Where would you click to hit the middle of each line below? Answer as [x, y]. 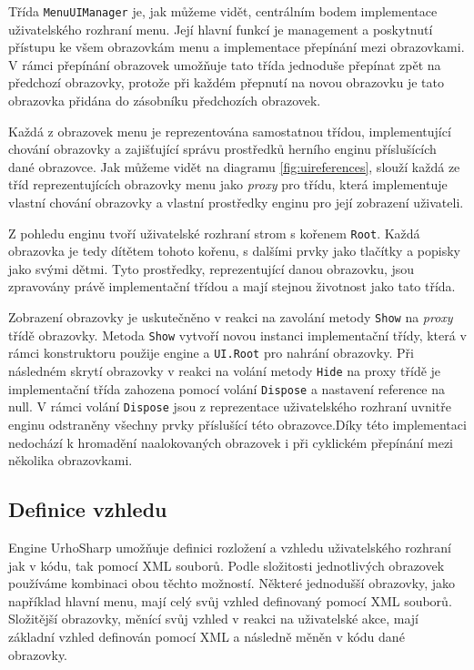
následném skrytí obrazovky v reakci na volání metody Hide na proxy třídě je [225, 371]
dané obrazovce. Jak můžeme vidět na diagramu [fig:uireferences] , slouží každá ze [234, 166]
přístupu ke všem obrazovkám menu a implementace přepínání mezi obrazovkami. [237, 47]
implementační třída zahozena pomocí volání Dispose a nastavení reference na [227, 388]
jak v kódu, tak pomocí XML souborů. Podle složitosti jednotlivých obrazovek [227, 565]
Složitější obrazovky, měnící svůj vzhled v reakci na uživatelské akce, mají [214, 619]
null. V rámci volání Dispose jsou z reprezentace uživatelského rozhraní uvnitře [230, 406]
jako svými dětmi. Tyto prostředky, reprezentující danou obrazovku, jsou [212, 268]
